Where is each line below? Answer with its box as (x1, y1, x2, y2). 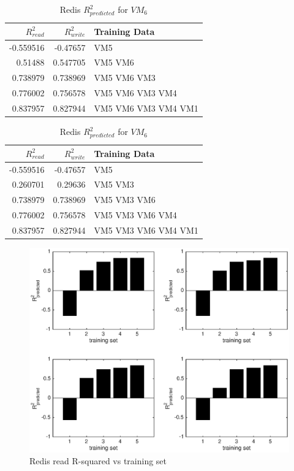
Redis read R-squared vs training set (29, 454, 167, 467)
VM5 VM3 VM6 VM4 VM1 (94, 224, 198, 236)
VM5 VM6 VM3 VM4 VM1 (94, 101, 198, 114)
